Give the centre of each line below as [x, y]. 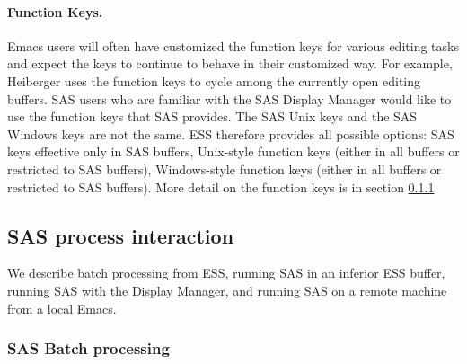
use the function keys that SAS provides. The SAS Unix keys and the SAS [212, 116]
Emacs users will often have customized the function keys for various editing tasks [233, 45]
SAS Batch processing [88, 348]
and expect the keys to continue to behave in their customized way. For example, [230, 63]
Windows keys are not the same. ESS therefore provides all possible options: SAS [231, 133]
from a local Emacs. [62, 308]
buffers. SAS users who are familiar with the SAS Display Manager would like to [229, 98]
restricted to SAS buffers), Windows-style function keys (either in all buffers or [225, 169]
